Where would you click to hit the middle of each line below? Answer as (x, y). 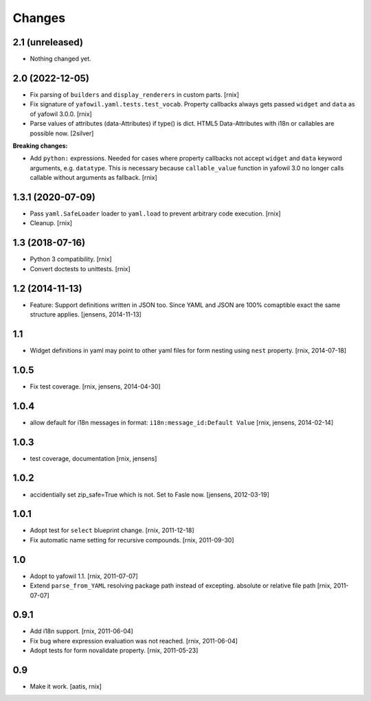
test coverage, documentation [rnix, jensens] (93, 458)
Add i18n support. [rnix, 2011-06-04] (81, 631)
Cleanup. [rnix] (51, 223)
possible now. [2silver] (62, 133)
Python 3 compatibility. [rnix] (71, 259)
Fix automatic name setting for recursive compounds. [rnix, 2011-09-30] (132, 540)
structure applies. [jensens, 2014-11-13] (86, 314)
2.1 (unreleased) (48, 42)
